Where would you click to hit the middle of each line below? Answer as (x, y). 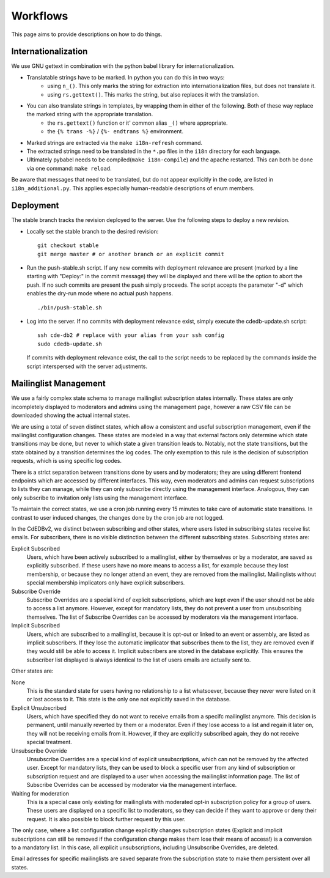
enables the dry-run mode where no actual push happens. (100, 293)
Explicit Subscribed (36, 548)
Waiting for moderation (40, 793)
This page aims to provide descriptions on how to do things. (87, 34)
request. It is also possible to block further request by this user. (106, 819)
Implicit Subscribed (36, 625)
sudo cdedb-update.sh (70, 344)
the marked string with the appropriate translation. (90, 114)
